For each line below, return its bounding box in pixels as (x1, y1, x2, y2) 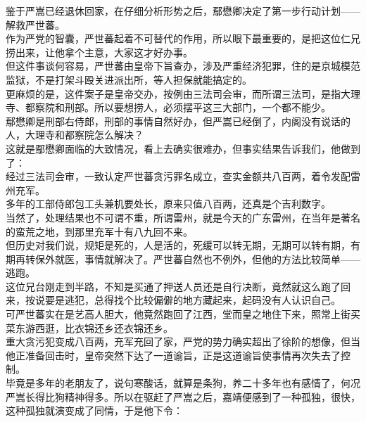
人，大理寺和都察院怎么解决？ (6, 127, 144, 142)
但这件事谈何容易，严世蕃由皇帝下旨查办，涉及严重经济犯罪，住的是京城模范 (6, 58, 360, 73)
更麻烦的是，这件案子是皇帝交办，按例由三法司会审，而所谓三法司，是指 (6, 86, 341, 101)
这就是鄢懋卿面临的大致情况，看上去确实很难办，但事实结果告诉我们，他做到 (6, 141, 360, 155)
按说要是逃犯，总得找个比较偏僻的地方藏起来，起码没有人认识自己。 (25, 293, 341, 307)
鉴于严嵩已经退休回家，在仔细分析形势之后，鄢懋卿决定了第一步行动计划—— (6, 4, 360, 18)
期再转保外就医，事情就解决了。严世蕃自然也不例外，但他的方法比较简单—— (6, 251, 360, 266)
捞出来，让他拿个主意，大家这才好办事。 (6, 44, 193, 59)
